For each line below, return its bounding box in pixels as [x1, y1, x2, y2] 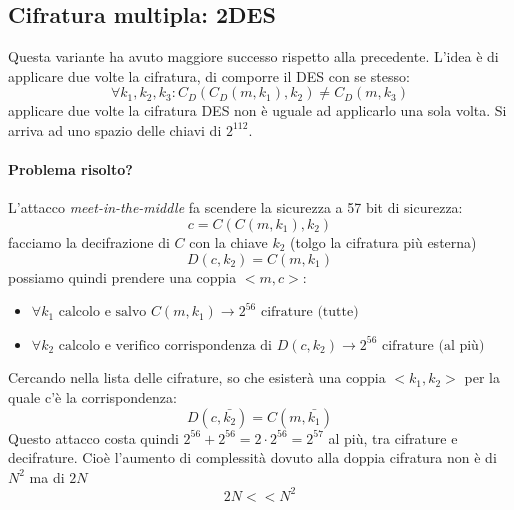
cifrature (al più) [381, 338, 485, 353]
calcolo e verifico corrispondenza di [58, 338, 273, 353]
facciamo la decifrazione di [8, 231, 170, 252]
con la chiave [189, 231, 268, 252]
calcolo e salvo [58, 305, 147, 320]
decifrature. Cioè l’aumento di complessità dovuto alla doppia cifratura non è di [8, 447, 497, 468]
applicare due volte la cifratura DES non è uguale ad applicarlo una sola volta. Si [8, 100, 507, 121]
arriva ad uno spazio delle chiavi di [8, 119, 222, 140]
